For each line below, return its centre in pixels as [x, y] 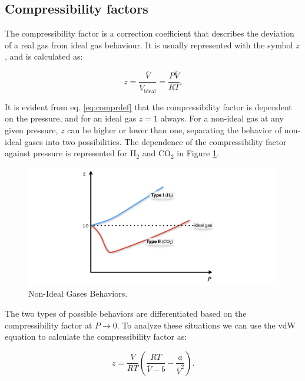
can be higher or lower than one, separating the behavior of [175, 129]
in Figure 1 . [198, 153]
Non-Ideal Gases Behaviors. [78, 293]
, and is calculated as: [44, 56]
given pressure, [32, 129]
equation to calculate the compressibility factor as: [96, 336]
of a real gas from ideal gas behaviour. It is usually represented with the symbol [149, 45]
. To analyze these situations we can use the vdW [206, 325]
